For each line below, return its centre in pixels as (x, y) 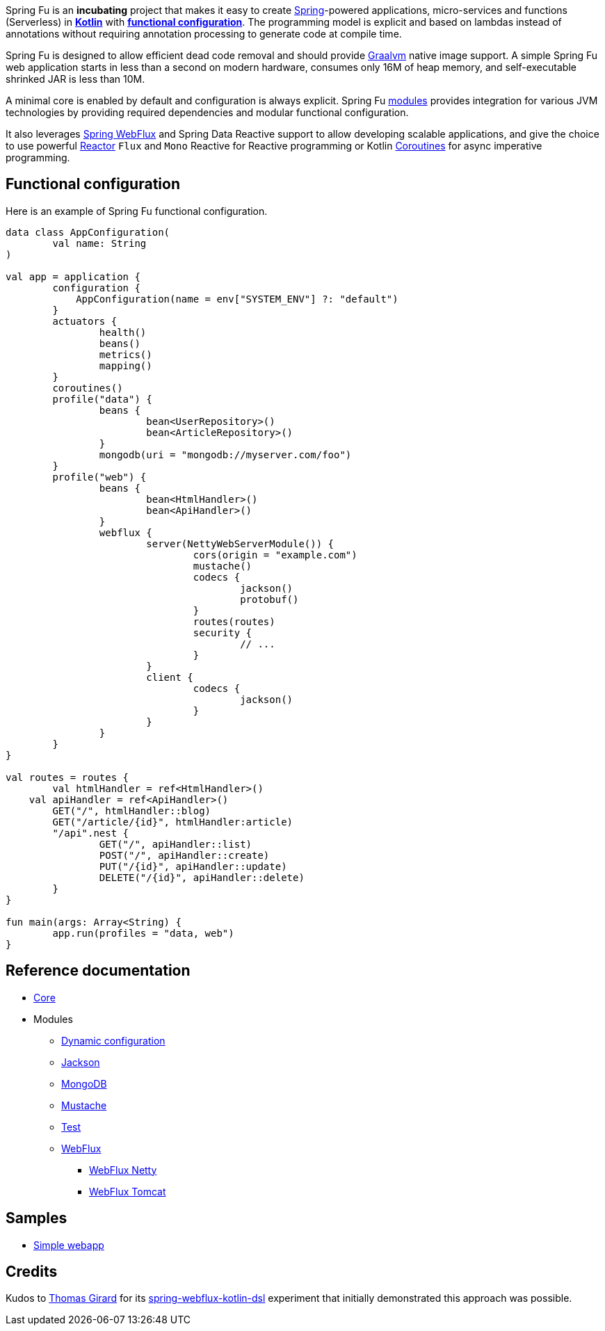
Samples (37, 1218)
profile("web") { (99, 477)
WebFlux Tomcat (128, 1191)
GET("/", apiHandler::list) (176, 844)
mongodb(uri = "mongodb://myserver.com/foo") (225, 454)
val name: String (99, 243)
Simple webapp (69, 1245)
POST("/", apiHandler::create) (184, 855)
